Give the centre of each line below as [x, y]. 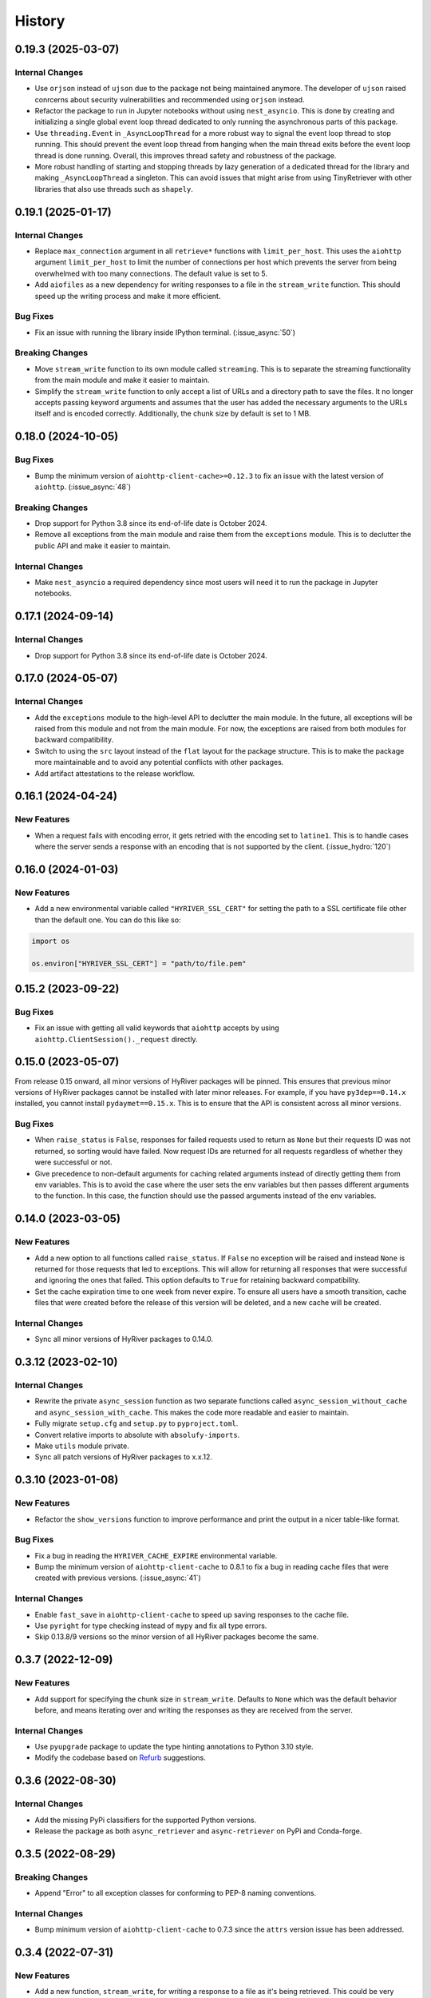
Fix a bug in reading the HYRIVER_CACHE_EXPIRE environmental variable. [156, 1555]
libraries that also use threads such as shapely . [114, 189]
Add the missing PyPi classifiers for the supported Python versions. [146, 1820]
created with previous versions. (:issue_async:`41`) [118, 1578]
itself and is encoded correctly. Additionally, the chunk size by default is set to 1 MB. [173, 414]
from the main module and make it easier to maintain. [122, 380]
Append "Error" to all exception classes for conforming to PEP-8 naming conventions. [176, 1893]
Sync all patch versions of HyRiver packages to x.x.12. [124, 1457]
